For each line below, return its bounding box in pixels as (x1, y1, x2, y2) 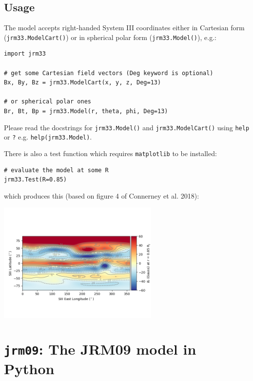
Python (4, 359, 55, 379)
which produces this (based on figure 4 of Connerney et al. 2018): (4, 190, 199, 201)
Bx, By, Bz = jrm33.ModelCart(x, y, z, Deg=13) (4, 79, 161, 86)
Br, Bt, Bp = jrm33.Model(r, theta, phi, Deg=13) (4, 108, 168, 115)
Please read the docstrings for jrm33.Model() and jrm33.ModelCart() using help (4, 122, 250, 132)
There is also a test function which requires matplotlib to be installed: (4, 148, 217, 158)
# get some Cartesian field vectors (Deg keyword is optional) (4, 69, 214, 77)
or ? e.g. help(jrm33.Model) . (4, 132, 92, 142)
